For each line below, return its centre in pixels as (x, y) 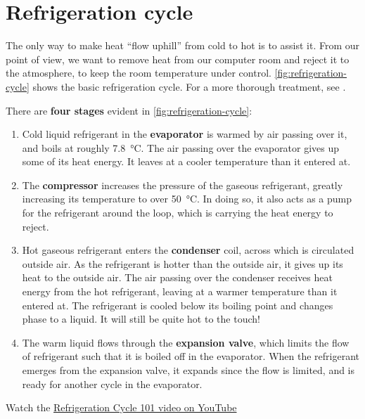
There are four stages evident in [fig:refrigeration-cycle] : (129, 110)
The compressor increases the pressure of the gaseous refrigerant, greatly (182, 185)
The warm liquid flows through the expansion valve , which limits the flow (186, 342)
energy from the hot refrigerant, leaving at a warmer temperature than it (180, 291)
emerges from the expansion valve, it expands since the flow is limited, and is (188, 370)
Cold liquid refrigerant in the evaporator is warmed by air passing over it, (185, 134)
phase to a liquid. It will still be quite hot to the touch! (141, 319)
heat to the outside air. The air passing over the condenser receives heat (177, 277)
